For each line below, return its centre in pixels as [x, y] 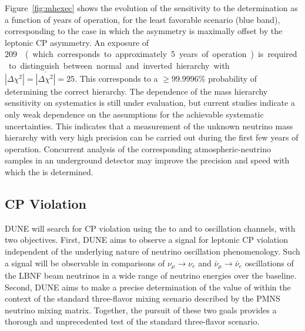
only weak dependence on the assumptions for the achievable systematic [134, 114]
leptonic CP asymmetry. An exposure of [77, 42]
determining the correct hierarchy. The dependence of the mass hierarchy [136, 91]
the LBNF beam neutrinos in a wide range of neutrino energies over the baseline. [151, 275]
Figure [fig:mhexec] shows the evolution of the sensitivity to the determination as [151, 8]
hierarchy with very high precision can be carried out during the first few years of [152, 137]
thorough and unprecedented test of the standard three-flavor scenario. [132, 321]
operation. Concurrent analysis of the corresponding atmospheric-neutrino [138, 148]
